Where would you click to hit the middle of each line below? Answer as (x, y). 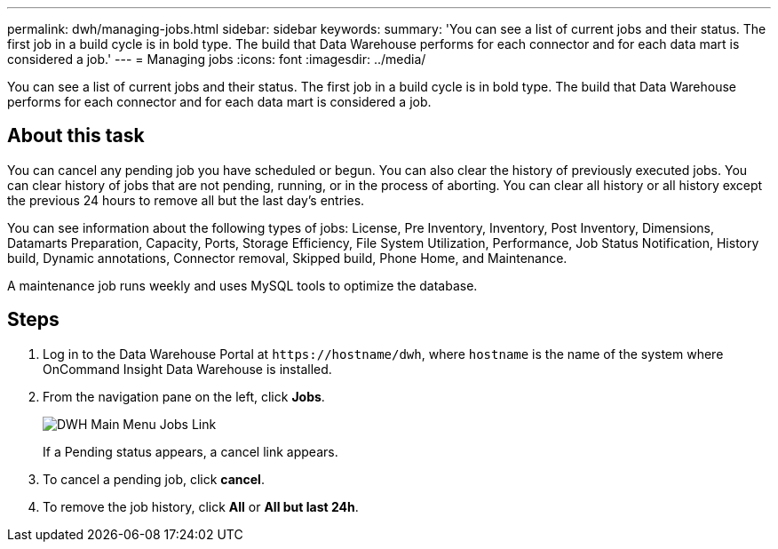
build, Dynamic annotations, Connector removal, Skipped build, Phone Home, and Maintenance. (287, 258)
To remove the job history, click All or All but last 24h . (201, 506)
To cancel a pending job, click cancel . (154, 479)
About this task (76, 136)
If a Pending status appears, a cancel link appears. (191, 451)
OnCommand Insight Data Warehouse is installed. (187, 369)
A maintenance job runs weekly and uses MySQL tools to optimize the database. (242, 285)
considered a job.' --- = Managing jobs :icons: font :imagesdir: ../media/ (217, 59)
